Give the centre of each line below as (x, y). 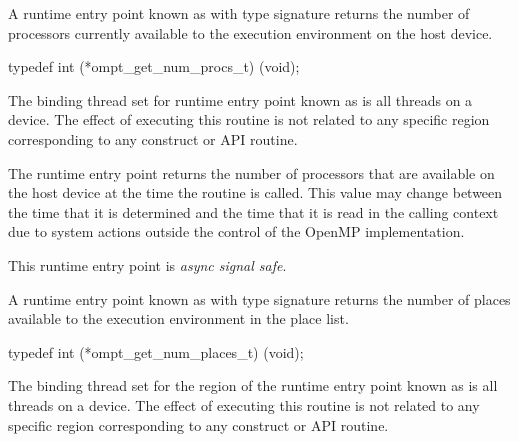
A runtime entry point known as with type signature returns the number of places (259, 298)
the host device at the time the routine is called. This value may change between (255, 192)
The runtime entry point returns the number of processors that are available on (251, 172)
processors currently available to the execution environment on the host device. (250, 32)
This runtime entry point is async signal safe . (147, 264)
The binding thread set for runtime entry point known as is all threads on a (240, 99)
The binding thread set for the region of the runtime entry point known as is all (253, 385)
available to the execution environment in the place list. (178, 318)
